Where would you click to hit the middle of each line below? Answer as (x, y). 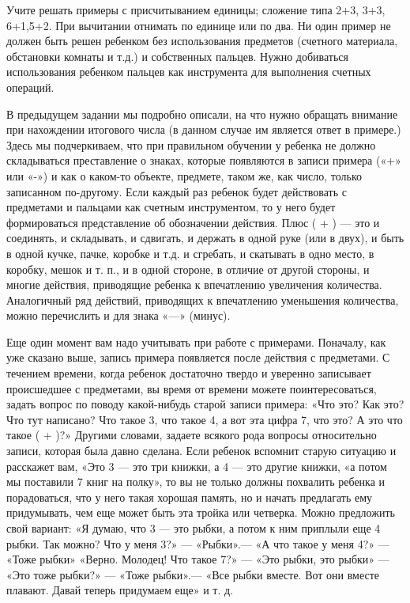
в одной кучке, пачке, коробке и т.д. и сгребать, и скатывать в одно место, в (190, 253)
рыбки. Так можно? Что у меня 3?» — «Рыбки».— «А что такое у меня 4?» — (198, 543)
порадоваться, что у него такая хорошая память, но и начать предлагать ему (190, 497)
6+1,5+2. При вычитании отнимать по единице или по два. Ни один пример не (199, 25)
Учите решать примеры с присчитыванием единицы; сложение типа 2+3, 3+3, (196, 9)
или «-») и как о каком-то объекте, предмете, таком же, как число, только (184, 175)
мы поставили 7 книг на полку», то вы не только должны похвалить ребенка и (196, 482)
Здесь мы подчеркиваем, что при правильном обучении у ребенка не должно (191, 144)
